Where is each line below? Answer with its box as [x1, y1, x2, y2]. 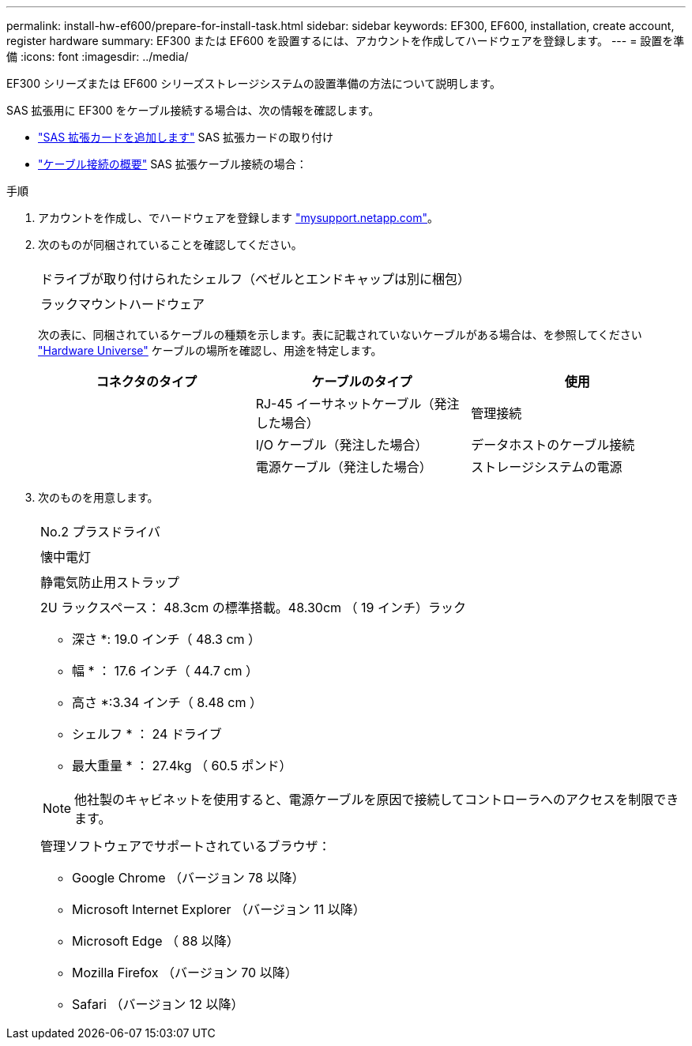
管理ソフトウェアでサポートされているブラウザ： [40, 838, 331, 854]
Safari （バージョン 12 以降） [72, 996, 244, 1012]
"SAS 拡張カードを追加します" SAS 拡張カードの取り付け [38, 130, 334, 144]
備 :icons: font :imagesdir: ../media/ [6, 50, 189, 63]
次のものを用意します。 [38, 491, 159, 504]
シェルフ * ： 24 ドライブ [72, 726, 222, 742]
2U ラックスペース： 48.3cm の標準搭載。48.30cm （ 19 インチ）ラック [40, 600, 466, 615]
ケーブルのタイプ [311, 374, 412, 389]
